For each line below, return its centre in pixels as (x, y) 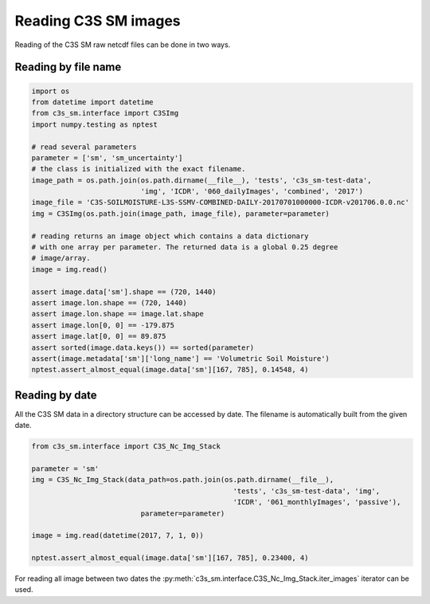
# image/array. (61, 258)
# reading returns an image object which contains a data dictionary (170, 236)
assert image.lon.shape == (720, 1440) (109, 302)
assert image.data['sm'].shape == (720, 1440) (124, 292)
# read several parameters (84, 147)
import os (51, 91)
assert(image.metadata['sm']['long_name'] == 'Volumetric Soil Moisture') (181, 358)
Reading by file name (68, 67)
